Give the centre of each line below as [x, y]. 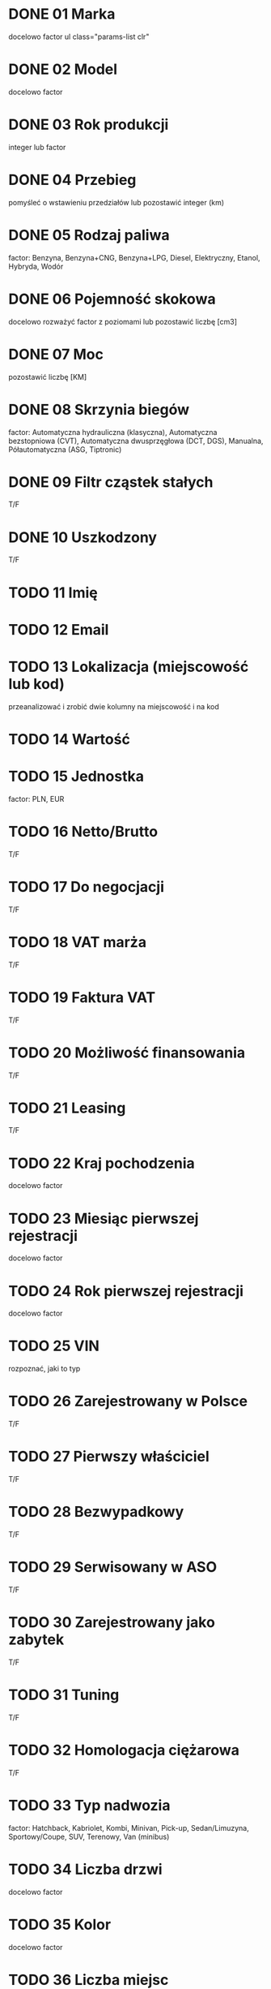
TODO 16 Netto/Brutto [83, 832]
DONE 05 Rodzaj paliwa [89, 235]
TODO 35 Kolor [60, 1924]
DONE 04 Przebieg [72, 180]
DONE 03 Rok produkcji [89, 125]
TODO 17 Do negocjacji [86, 887]
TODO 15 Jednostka [76, 777]
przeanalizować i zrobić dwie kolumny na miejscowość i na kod [114, 706]
